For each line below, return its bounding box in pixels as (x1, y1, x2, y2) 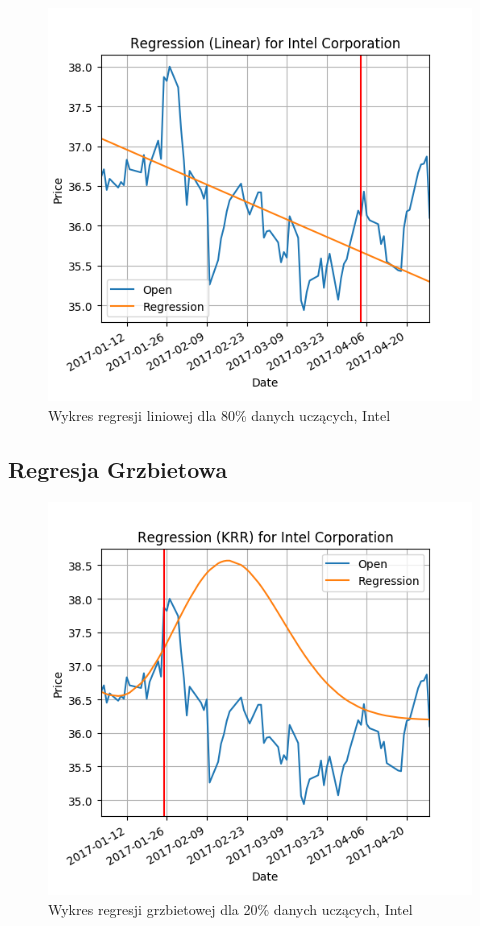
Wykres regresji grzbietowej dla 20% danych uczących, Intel (48, 898, 413, 919)
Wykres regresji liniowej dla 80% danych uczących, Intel (48, 404, 391, 425)
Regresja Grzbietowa (8, 453, 228, 484)
